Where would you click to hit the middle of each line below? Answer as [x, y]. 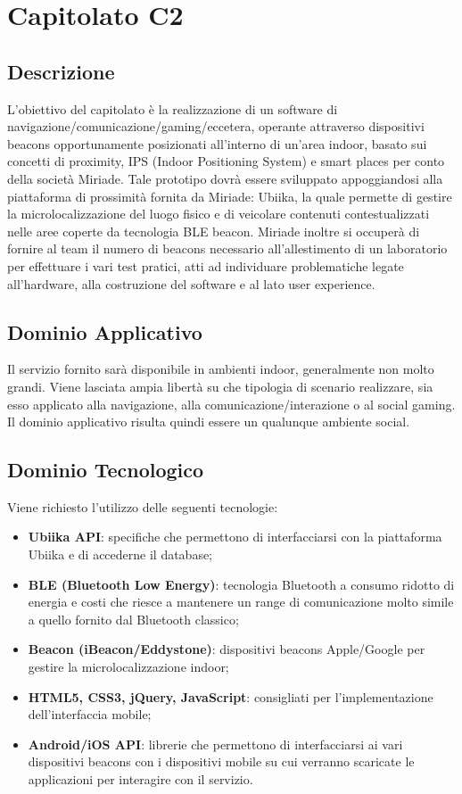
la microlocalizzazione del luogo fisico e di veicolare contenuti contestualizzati [219, 214]
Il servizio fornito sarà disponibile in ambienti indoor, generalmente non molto [221, 369]
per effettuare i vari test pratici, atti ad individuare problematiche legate [206, 265]
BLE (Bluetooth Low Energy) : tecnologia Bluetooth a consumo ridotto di [241, 584]
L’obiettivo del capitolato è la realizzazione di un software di [173, 108]
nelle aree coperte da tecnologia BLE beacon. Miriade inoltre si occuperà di [214, 231]
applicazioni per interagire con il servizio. [140, 779]
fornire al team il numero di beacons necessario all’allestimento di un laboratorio [227, 248]
